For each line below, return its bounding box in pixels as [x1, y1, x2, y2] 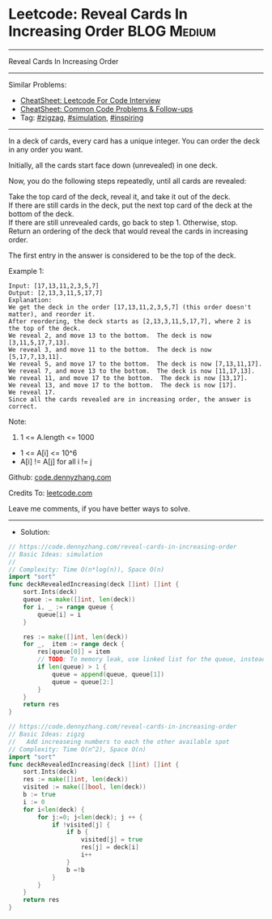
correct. [8, 402, 38, 410]
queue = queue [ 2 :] [51, 677, 114, 686]
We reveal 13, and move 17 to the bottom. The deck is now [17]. [8, 381, 237, 389]
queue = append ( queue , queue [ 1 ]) [51, 670, 164, 678]
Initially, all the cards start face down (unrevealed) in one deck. [8, 160, 219, 170]
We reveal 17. [8, 388, 57, 396]
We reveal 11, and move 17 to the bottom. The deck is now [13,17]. [8, 374, 249, 382]
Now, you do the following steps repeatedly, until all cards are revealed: [8, 176, 247, 186]
